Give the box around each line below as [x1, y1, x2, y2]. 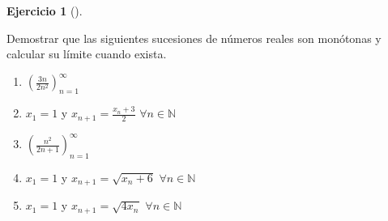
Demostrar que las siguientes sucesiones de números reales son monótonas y [6, 29, 382, 46]
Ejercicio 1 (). [6, 2, 83, 19]
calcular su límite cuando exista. [6, 45, 167, 62]
